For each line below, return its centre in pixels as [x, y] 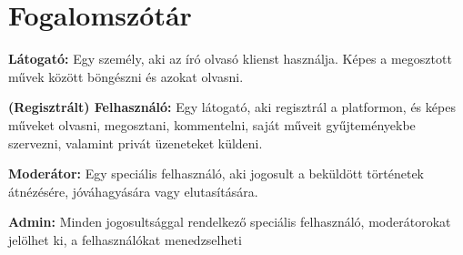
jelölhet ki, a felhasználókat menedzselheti [125, 239]
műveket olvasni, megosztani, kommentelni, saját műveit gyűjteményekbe [212, 124]
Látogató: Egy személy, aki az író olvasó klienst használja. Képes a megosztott [230, 59]
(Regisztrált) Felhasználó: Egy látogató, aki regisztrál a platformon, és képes [232, 107]
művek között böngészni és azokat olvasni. [126, 76]
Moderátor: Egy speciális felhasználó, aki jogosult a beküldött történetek [216, 173]
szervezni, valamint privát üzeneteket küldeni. [136, 143]
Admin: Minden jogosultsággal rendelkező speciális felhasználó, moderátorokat [230, 222]
